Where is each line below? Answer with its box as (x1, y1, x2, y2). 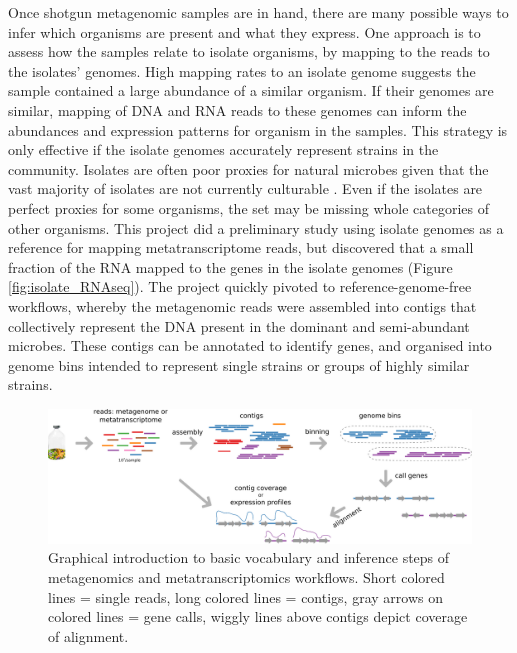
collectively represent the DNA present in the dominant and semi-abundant (8, 315, 470, 336)
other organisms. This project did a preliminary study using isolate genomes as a (8, 217, 504, 238)
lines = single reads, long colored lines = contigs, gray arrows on (48, 586, 443, 607)
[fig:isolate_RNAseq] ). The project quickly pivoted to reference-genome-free (8, 276, 472, 297)
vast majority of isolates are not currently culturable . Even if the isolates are (8, 178, 483, 199)
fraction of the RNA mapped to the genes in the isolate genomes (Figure (8, 256, 453, 277)
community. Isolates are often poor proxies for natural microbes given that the (8, 158, 489, 179)
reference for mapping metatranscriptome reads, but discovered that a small (8, 237, 474, 258)
